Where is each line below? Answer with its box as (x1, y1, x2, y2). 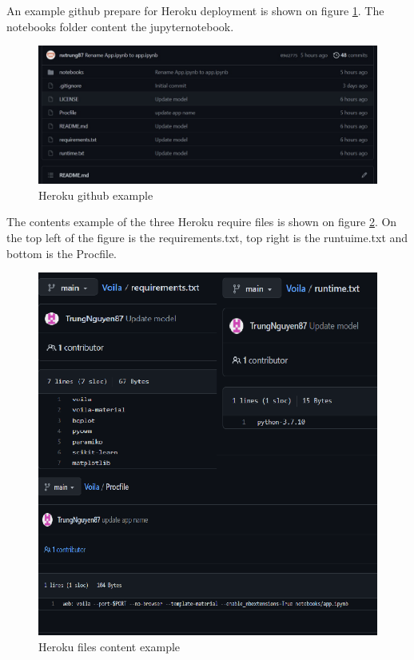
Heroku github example (38, 186, 153, 203)
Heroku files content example (38, 638, 181, 654)
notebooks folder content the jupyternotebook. (6, 18, 234, 34)
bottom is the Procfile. (6, 245, 117, 261)
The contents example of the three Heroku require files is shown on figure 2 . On (6, 213, 397, 230)
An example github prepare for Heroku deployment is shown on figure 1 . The (6, 2, 384, 18)
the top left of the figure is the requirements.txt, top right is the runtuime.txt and (6, 229, 408, 246)
